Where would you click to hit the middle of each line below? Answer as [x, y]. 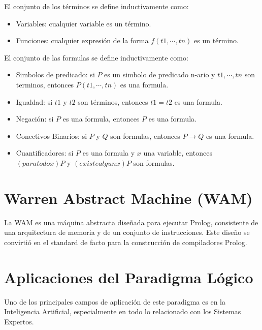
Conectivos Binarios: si [52, 136]
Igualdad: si [34, 101]
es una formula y [109, 153]
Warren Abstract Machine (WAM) [128, 198]
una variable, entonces [178, 153]
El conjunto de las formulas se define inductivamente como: [96, 57]
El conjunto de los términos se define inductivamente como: [96, 6]
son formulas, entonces [145, 136]
